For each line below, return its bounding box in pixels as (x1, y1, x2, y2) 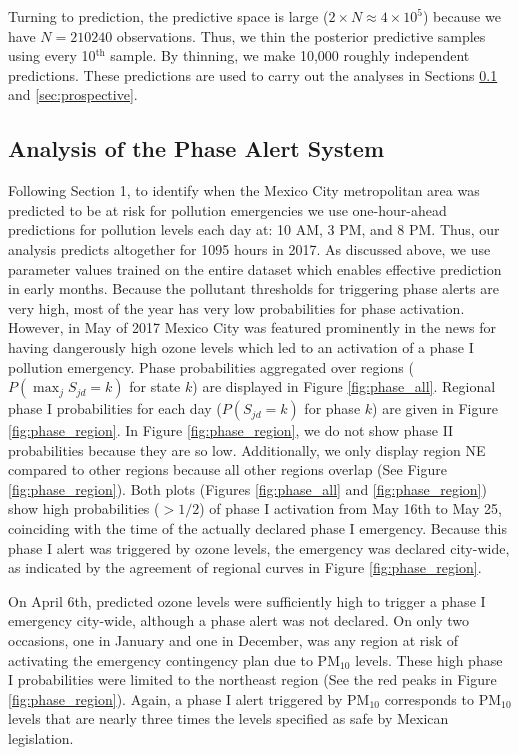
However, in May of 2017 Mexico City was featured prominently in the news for (8, 317, 496, 338)
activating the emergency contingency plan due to (8, 649, 313, 670)
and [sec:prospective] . (8, 84, 138, 105)
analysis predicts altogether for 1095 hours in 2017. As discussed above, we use (8, 238, 491, 259)
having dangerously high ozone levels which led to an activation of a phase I (8, 336, 474, 357)
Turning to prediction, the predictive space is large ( (8, 6, 329, 26)
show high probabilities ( (8, 498, 160, 519)
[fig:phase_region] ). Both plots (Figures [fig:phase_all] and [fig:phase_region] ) (8, 478, 487, 499)
